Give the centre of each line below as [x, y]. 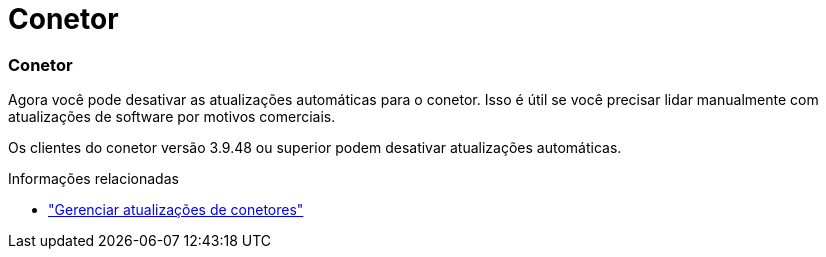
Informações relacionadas [93, 179]
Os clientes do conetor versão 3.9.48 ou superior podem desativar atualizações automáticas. [315, 148]
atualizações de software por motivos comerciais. [172, 117]
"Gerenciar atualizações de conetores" [176, 210]
